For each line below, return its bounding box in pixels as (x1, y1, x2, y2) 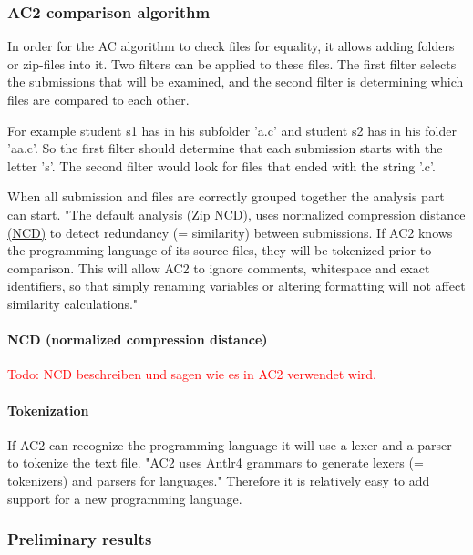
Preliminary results (7, 528, 152, 550)
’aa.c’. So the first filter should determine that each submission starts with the (7, 139, 443, 158)
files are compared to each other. (7, 90, 190, 108)
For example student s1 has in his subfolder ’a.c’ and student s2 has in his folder (7, 120, 457, 139)
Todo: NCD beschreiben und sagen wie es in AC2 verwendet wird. (7, 365, 376, 384)
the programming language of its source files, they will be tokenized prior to (7, 241, 432, 260)
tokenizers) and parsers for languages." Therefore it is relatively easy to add (7, 470, 430, 489)
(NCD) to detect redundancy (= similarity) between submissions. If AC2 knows (7, 222, 453, 242)
